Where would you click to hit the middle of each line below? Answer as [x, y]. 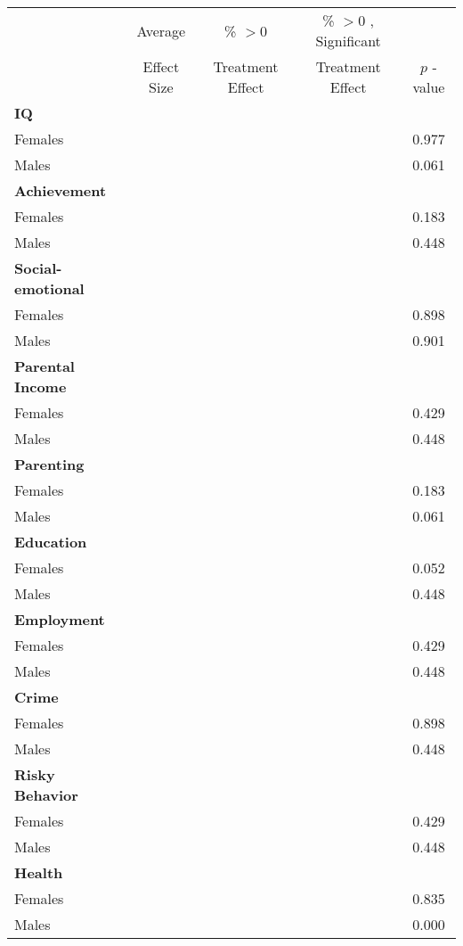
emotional [49, 288]
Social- [38, 268]
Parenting [49, 464]
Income [41, 387]
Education [51, 542]
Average [161, 30]
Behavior [46, 795]
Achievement [61, 190]
